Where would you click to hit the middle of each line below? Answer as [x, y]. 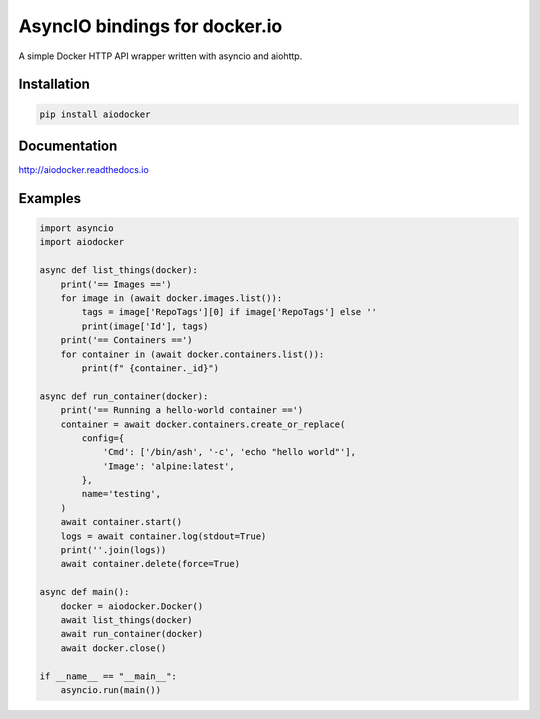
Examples [50, 198]
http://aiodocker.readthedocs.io [83, 170]
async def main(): [84, 592]
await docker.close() [113, 648]
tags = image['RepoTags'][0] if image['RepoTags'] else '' [229, 312]
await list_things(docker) [127, 619]
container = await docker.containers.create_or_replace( [203, 424]
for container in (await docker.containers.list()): [192, 354]
